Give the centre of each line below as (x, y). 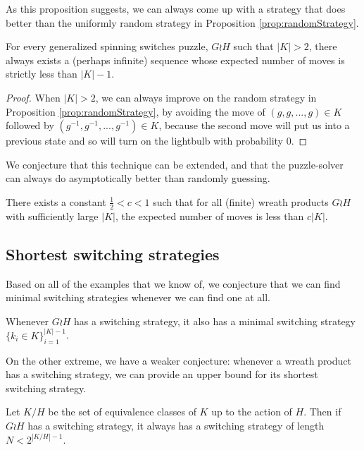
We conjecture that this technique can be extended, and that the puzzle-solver (175, 164)
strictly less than (42, 74)
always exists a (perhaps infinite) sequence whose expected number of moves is (175, 60)
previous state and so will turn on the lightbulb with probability (144, 141)
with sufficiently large (52, 215)
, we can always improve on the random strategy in (206, 97)
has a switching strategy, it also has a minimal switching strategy (215, 321)
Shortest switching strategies (113, 254)
